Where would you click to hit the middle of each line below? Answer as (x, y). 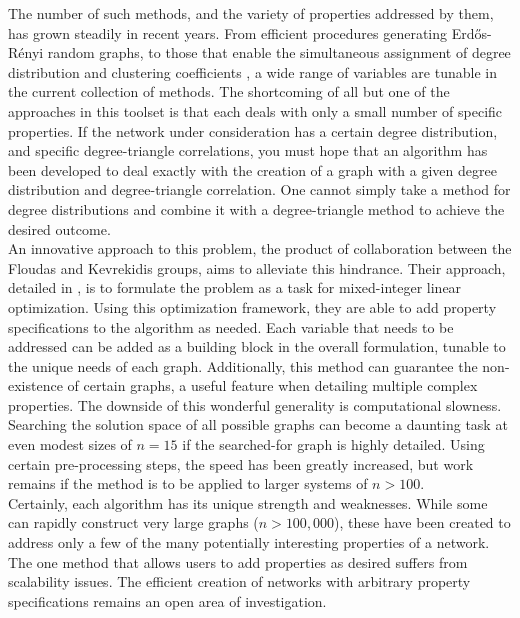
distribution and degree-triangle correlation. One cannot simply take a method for (259, 189)
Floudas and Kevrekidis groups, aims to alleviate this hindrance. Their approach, (257, 267)
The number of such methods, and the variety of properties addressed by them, (251, 13)
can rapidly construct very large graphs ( (133, 522)
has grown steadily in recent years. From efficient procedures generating (228, 32)
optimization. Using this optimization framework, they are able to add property (252, 306)
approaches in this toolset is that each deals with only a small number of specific (255, 110)
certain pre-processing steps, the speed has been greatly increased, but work (241, 463)
